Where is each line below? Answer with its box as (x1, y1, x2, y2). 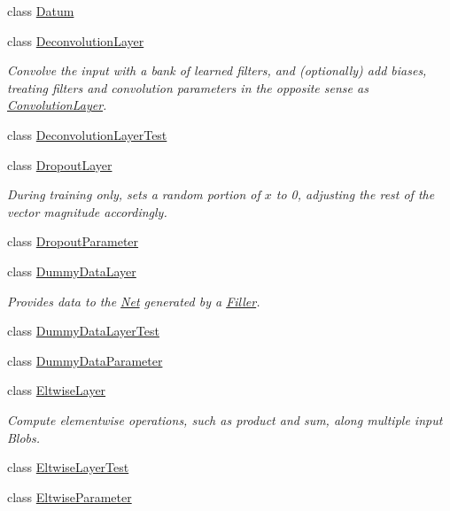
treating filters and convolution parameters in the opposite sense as (7, 78, 369, 97)
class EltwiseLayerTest (7, 458, 129, 476)
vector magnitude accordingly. (7, 202, 167, 221)
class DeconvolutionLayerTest (7, 125, 167, 143)
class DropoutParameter (7, 232, 139, 251)
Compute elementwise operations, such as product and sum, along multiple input (7, 410, 443, 429)
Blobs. (7, 428, 41, 446)
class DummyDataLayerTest (7, 321, 159, 340)
